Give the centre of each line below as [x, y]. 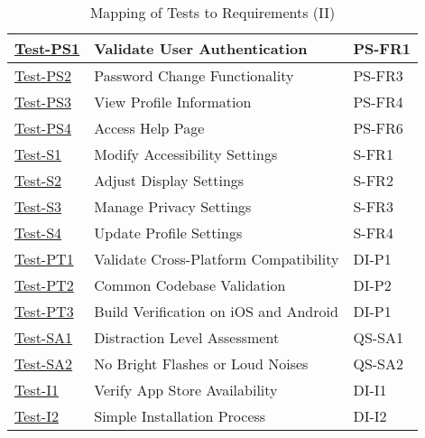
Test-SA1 [44, 337]
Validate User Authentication [201, 48]
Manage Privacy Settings [173, 206]
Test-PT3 [44, 311]
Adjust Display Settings [169, 180]
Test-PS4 [43, 128]
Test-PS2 [43, 75]
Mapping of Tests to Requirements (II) [212, 12]
